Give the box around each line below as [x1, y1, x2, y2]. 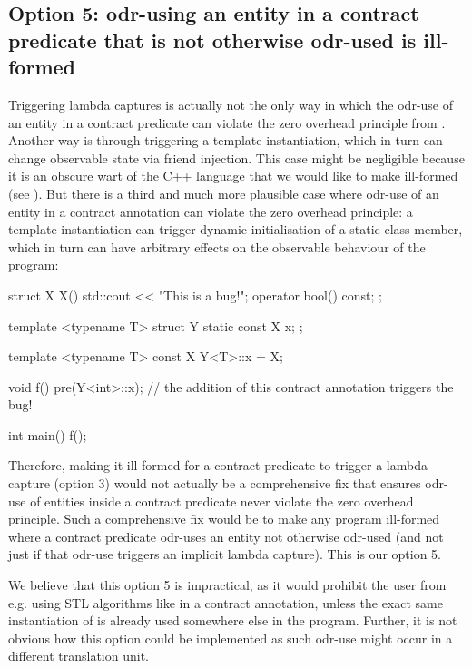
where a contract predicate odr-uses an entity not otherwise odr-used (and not [8, 526, 444, 545]
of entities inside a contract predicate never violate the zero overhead [30, 491, 414, 510]
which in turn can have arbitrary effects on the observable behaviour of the [8, 237, 426, 256]
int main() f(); [8, 425, 87, 444]
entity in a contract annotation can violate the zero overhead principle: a [8, 201, 413, 221]
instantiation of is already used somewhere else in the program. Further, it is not [8, 611, 457, 630]
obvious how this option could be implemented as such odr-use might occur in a [8, 628, 453, 647]
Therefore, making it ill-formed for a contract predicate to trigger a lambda [8, 456, 428, 475]
